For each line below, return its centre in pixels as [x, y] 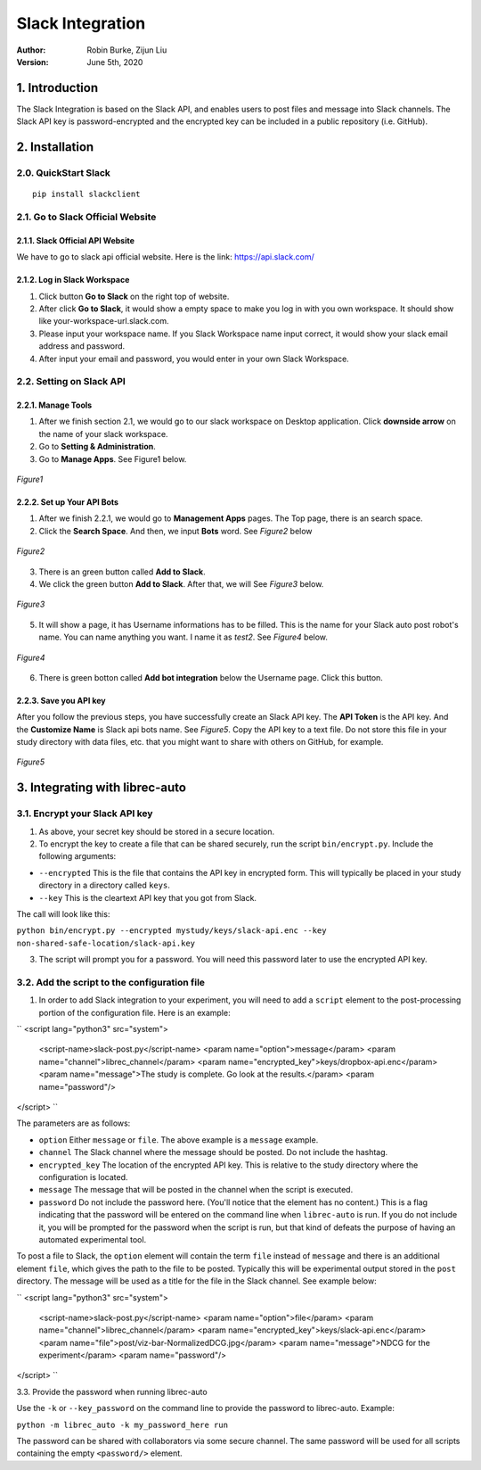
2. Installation [55, 147]
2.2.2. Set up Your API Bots [68, 502]
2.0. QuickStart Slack [64, 173]
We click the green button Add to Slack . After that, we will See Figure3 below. [181, 583]
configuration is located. [83, 1177]
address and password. [82, 346]
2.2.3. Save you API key [61, 700]
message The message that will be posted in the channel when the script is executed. [196, 1190]
